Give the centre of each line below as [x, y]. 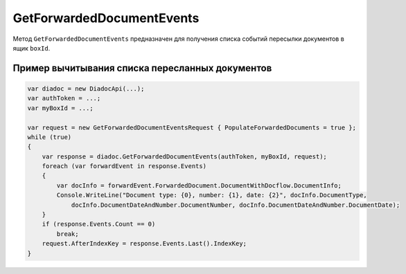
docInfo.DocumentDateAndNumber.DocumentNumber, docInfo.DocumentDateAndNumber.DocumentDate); [236, 205]
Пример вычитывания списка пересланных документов [142, 68]
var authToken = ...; [64, 98]
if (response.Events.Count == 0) [99, 224]
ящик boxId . [32, 48]
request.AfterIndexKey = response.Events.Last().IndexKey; [144, 244]
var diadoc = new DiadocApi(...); [86, 89]
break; [68, 234]
